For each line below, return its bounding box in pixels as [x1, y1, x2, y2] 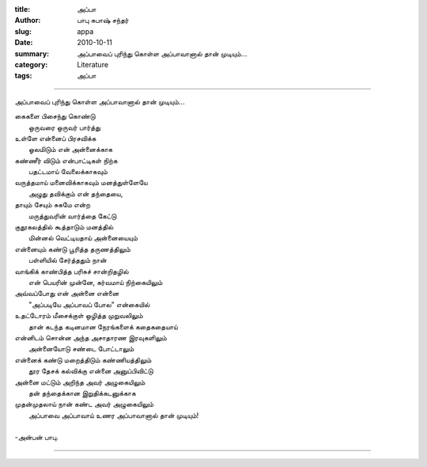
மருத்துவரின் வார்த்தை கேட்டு [28, 211, 117, 221]
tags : [14, 71, 32, 81]
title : [14, 5, 31, 13]
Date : [14, 38, 33, 47]
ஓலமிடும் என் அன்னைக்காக [28, 145, 113, 154]
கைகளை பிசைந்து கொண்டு [14, 112, 96, 121]
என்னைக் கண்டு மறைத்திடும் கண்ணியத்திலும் [14, 355, 152, 364]
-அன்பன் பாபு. [14, 432, 59, 442]
